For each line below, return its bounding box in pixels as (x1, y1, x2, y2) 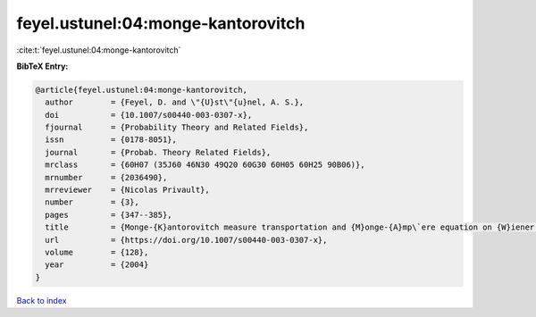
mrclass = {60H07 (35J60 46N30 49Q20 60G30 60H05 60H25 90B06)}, (45, 160, 365, 170)
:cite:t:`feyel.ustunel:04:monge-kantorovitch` (16, 45, 181, 55)
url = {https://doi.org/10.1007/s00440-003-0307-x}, (45, 235, 328, 245)
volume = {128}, (45, 247, 149, 257)
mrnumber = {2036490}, (45, 172, 168, 182)
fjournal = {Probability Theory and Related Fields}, (45, 122, 309, 133)
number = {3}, (45, 197, 140, 207)
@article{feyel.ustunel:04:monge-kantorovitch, (35, 85, 247, 95)
